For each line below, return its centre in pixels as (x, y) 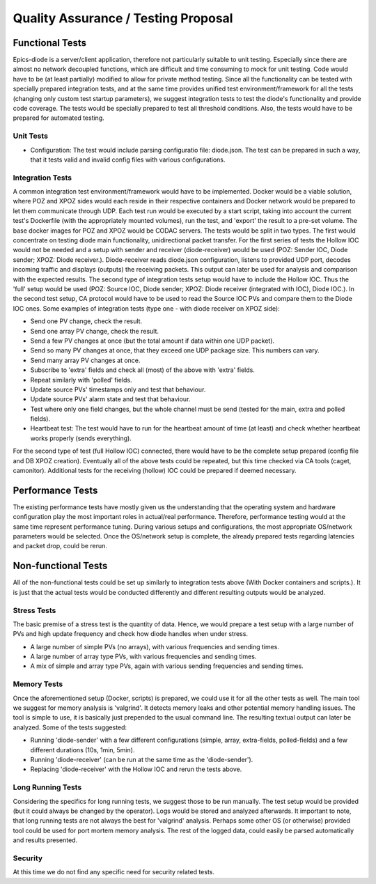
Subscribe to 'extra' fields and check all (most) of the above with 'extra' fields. (143, 370)
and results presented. (45, 840)
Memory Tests (38, 684)
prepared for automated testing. (58, 118)
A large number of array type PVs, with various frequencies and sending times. (143, 657)
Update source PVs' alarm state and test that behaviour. (110, 399)
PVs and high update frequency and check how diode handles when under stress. (131, 634)
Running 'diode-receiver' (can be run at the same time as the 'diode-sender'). (142, 759)
